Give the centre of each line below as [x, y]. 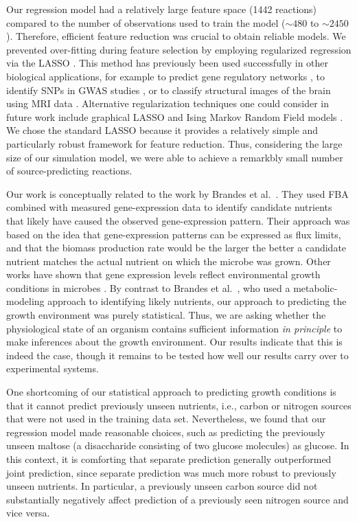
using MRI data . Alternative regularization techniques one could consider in [168, 103]
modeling [25, 301]
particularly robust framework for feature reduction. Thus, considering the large [174, 143]
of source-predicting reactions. [69, 171]
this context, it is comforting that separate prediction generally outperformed [169, 459]
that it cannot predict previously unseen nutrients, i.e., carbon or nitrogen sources [179, 405]
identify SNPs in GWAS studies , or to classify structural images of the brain [169, 90]
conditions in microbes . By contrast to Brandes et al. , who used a [148, 287]
